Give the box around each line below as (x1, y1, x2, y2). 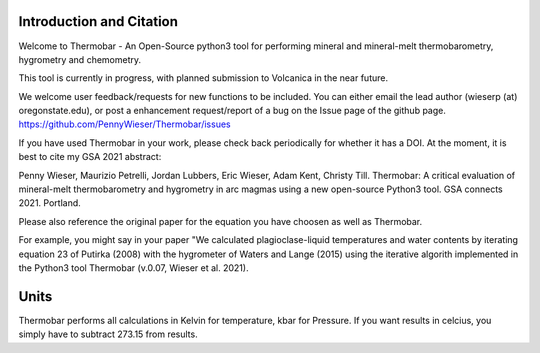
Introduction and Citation (18, 13, 179, 30)
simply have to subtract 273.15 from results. (18, 328, 199, 340)
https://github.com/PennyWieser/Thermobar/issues (18, 118, 231, 130)
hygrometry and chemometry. (18, 53, 142, 65)
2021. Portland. (18, 197, 82, 209)
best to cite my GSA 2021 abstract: (18, 151, 162, 163)
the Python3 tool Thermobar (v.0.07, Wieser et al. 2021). (18, 261, 249, 274)
